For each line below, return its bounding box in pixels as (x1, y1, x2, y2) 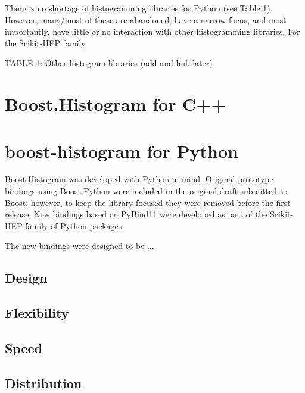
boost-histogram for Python (5, 138, 238, 163)
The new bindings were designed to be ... (5, 239, 154, 252)
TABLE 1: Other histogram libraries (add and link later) (5, 57, 213, 69)
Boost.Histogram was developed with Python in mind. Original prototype (5, 173, 273, 185)
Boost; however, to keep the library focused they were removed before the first (5, 196, 291, 208)
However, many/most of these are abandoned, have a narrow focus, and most (5, 13, 287, 26)
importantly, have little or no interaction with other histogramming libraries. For (5, 25, 300, 38)
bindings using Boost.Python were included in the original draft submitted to (5, 185, 288, 197)
